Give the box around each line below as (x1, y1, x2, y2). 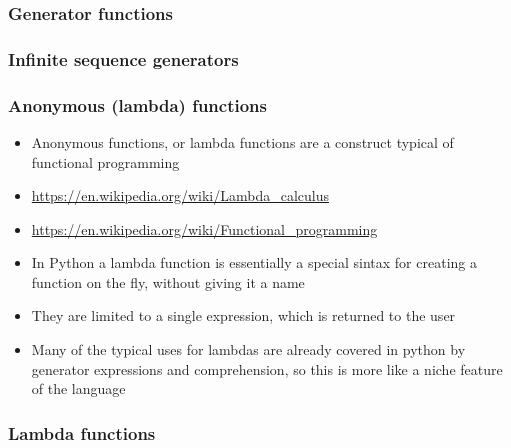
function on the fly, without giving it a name (31, 271, 305, 292)
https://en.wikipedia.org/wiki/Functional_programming (31, 218, 378, 239)
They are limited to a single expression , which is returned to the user (31, 305, 456, 326)
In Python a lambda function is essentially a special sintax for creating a (31, 252, 477, 273)
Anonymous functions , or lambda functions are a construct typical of (31, 131, 454, 152)
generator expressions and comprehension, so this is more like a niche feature (31, 358, 503, 379)
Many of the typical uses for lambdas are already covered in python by (31, 339, 466, 360)
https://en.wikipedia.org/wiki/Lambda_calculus (31, 185, 329, 206)
